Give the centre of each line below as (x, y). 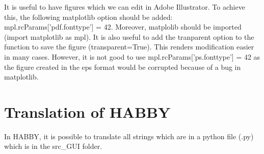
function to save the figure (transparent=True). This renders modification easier (129, 47)
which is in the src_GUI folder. (53, 146)
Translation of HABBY (87, 111)
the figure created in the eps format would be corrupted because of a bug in (123, 67)
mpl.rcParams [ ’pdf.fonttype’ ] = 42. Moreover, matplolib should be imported (123, 27)
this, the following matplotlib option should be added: (88, 17)
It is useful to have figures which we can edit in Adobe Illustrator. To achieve (125, 7)
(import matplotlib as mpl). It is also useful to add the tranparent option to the (129, 36)
